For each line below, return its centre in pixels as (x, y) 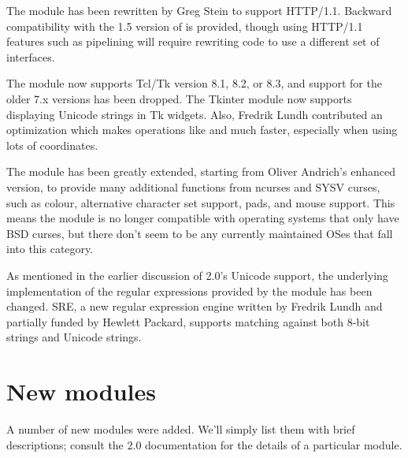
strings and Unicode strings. (74, 337)
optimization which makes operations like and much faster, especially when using (202, 130)
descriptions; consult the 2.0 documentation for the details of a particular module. (204, 444)
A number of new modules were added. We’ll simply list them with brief (181, 429)
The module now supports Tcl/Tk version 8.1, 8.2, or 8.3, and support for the (194, 83)
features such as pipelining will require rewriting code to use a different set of (193, 41)
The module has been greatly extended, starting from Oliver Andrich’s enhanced (201, 171)
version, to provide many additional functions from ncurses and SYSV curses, (193, 186)
